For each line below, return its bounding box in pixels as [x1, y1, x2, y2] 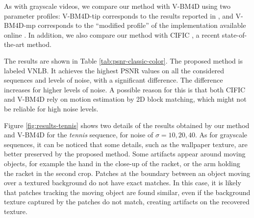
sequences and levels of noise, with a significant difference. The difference [4, 75, 223, 85]
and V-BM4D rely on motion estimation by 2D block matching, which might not [4, 94, 247, 104]
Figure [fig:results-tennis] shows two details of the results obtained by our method [4, 120, 250, 130]
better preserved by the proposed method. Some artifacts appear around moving [4, 149, 246, 159]
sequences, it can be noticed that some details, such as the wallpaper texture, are [4, 139, 248, 149]
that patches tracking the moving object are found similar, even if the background [4, 187, 251, 197]
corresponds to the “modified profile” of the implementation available [38, 20, 246, 30]
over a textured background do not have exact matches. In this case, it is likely [4, 177, 241, 188]
